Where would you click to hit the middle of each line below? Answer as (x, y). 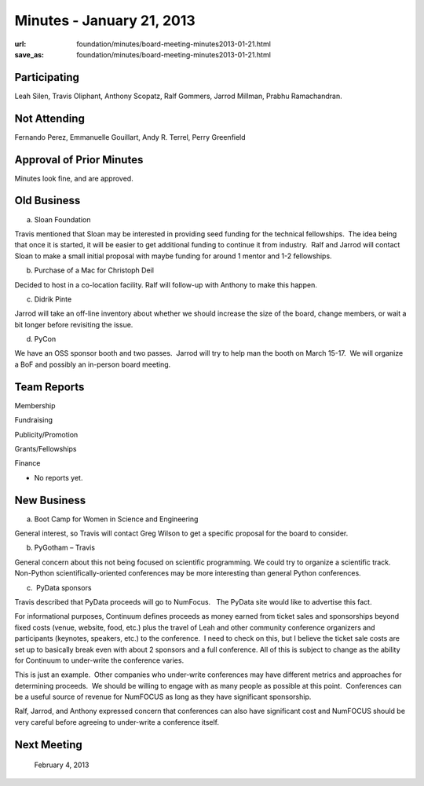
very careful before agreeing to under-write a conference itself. (117, 722)
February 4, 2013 (62, 765)
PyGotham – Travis (65, 548)
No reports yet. (58, 477)
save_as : (29, 54)
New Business (50, 500)
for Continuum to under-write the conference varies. (99, 660)
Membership (35, 405)
